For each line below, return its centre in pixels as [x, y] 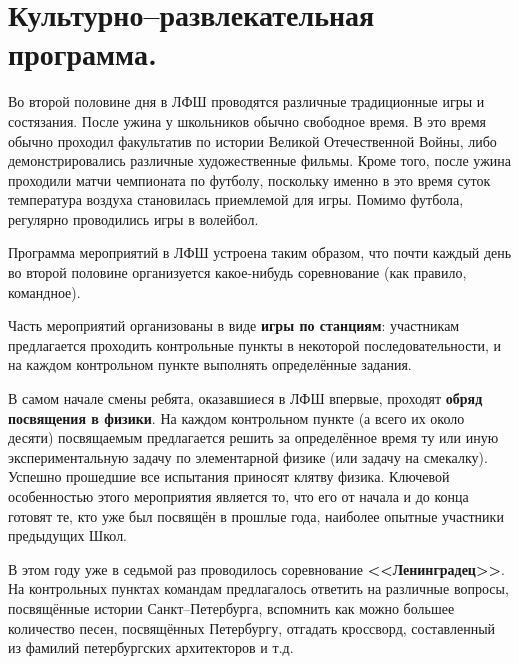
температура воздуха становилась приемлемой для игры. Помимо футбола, [236, 199]
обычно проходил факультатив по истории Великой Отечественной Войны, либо [252, 140]
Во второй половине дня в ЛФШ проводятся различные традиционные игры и [246, 101]
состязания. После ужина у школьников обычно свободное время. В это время [247, 120]
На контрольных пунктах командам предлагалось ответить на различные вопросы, [258, 588]
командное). [44, 291]
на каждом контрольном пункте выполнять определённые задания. [210, 364]
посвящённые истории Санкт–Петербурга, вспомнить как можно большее [231, 607]
